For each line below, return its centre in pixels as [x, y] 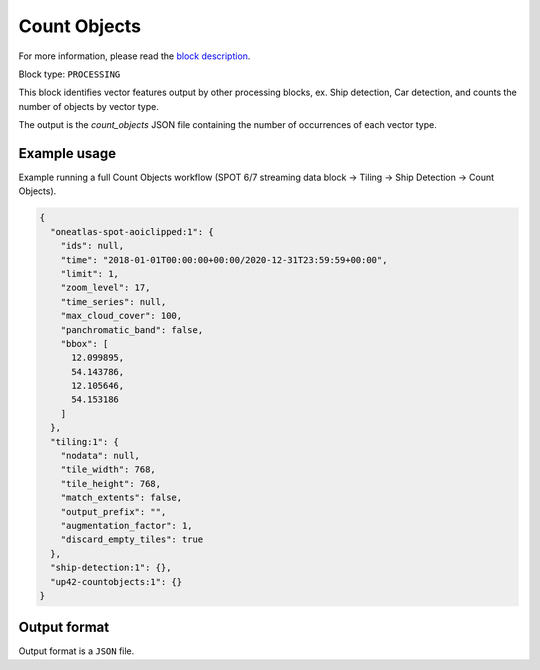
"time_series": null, [113, 301]
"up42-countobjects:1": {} [116, 581]
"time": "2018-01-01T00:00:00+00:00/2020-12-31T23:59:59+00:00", [224, 259]
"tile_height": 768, [111, 483]
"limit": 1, [90, 273]
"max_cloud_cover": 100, [121, 316]
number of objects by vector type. [88, 106]
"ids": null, [92, 246]
